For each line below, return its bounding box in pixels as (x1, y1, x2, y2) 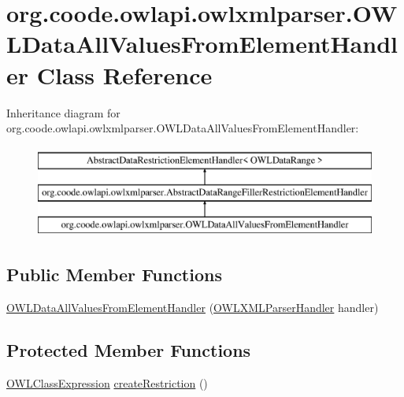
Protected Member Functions (6, 337, 251, 362)
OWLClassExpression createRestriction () (6, 374, 208, 391)
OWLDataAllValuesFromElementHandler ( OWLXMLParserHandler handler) (6, 299, 379, 315)
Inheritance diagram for (6, 104, 120, 121)
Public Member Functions (6, 262, 222, 287)
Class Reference (36, 58, 213, 91)
